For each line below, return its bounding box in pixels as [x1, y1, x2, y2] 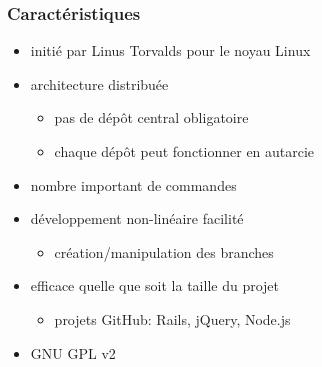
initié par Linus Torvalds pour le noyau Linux [30, 40, 311, 61]
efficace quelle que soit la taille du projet [30, 275, 280, 296]
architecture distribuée [30, 73, 169, 94]
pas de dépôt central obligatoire [54, 107, 249, 128]
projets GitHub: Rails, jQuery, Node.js [54, 308, 291, 329]
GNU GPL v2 [30, 342, 116, 363]
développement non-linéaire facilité [30, 208, 244, 229]
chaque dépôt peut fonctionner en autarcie [54, 141, 315, 161]
